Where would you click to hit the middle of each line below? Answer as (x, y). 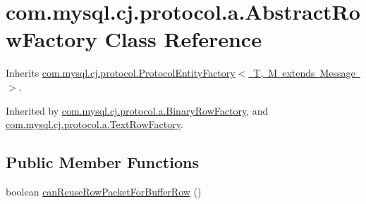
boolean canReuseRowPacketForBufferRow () (104, 191)
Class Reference (183, 39)
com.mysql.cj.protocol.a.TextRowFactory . (94, 124)
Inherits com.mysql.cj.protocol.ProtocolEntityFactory (121, 73)
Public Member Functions (102, 162)
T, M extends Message (304, 73)
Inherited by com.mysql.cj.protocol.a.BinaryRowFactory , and (137, 110)
